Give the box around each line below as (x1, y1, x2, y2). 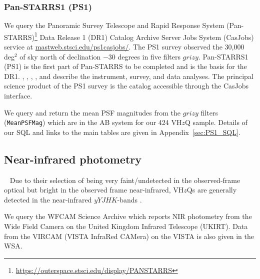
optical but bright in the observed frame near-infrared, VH (4, 184, 184, 195)
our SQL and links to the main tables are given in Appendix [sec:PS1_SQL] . (4, 126, 240, 137)
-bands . (117, 194, 142, 204)
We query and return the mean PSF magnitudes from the (4, 107, 180, 117)
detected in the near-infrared (4, 194, 92, 204)
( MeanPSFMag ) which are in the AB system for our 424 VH (4, 117, 182, 127)
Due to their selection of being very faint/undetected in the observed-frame (9, 174, 240, 185)
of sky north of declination (19, 51, 101, 61)
